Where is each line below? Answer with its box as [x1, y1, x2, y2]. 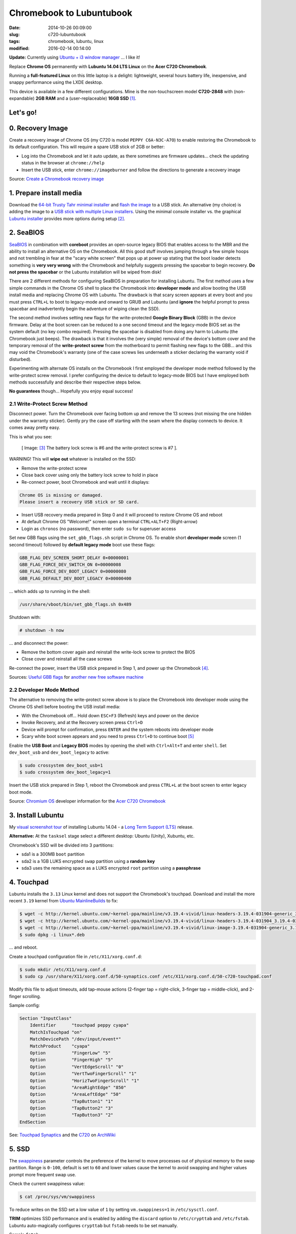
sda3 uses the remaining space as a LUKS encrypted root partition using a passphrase [21, 865, 201, 871]
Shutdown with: [9, 614, 41, 620]
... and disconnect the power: [9, 640, 69, 646]
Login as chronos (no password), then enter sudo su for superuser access [21, 526, 176, 532]
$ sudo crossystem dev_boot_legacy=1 [19, 770, 111, 775]
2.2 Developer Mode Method [9, 686, 79, 693]
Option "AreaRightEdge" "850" [30, 1084, 127, 1090]
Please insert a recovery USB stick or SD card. [19, 499, 140, 504]
